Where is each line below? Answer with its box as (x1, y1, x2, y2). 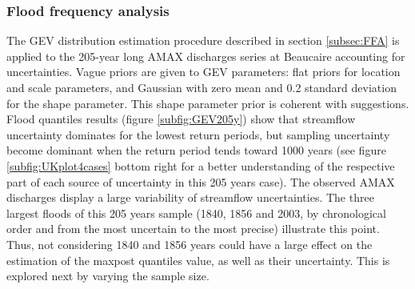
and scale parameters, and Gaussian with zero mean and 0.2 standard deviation (6, 79, 397, 95)
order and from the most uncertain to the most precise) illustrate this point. (6, 220, 380, 237)
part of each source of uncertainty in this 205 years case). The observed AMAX (6, 173, 395, 190)
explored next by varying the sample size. (6, 267, 209, 284)
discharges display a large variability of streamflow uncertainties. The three (6, 189, 374, 206)
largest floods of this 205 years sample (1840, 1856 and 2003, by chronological (6, 204, 386, 221)
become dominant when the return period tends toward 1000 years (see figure (6, 142, 386, 159)
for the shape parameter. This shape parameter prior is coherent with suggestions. (6, 94, 409, 111)
